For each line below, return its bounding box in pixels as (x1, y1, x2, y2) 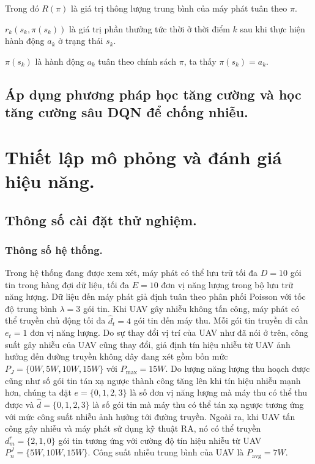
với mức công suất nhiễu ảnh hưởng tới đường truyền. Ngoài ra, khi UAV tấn (5, 410, 295, 422)
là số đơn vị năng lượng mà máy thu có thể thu (130, 386, 307, 399)
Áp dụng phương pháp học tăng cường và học (5, 84, 302, 103)
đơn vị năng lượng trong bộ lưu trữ (161, 278, 293, 291)
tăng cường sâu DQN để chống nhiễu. (5, 103, 248, 121)
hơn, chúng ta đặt (5, 386, 72, 399)
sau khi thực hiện (240, 22, 305, 35)
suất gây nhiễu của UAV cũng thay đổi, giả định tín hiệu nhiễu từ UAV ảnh (5, 338, 291, 350)
